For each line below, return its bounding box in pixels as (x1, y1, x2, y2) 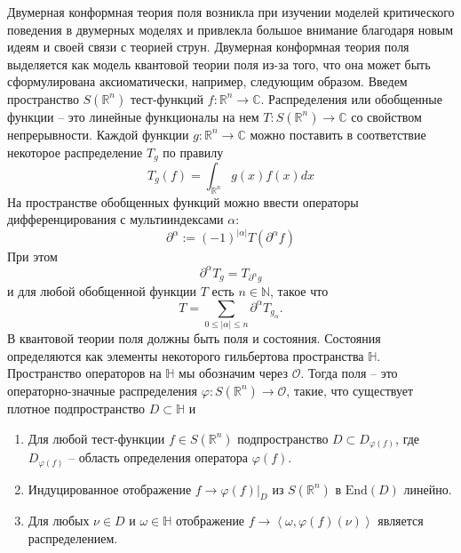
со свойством (351, 107, 422, 125)
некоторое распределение (7, 142, 143, 161)
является (378, 511, 424, 530)
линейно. (403, 479, 452, 498)
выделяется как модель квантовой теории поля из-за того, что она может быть (7, 54, 431, 73)
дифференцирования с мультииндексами (7, 210, 224, 228)
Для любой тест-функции (28, 429, 165, 447)
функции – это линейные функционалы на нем (7, 107, 259, 125)
